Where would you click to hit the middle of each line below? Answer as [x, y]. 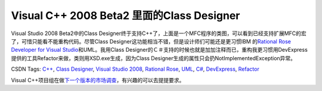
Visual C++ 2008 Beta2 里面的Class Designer [126, 15]
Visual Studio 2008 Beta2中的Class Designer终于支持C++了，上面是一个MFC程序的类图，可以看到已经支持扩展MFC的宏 [159, 33]
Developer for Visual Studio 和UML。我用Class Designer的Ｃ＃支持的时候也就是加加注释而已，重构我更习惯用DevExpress [160, 50]
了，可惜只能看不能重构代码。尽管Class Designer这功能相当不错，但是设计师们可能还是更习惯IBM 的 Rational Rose [151, 41]
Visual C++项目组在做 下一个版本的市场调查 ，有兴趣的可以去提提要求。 [98, 80]
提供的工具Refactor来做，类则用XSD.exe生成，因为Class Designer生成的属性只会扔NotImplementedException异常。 [154, 58]
